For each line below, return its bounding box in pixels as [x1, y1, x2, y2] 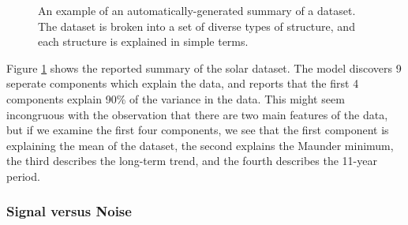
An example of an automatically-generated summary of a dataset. [38, 2, 356, 18]
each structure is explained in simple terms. [38, 33, 249, 50]
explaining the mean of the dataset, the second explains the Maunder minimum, [6, 137, 394, 153]
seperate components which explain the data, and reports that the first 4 [6, 75, 359, 92]
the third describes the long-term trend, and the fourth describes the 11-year [6, 152, 377, 169]
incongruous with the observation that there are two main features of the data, [6, 106, 388, 122]
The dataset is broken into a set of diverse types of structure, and [38, 17, 355, 34]
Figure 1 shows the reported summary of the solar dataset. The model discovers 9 [6, 59, 402, 76]
